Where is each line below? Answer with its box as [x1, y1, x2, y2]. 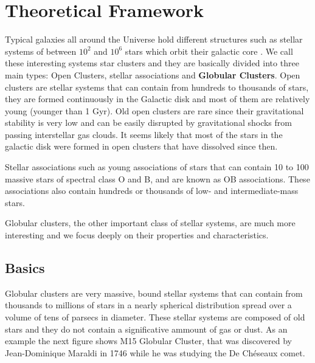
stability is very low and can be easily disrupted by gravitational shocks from [5, 116, 292, 129]
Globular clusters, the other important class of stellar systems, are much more [5, 216, 296, 229]
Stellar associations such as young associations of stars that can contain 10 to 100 [5, 161, 309, 173]
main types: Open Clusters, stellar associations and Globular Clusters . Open [5, 68, 300, 81]
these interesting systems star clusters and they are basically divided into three [5, 57, 299, 69]
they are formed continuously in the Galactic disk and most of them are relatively [5, 92, 310, 105]
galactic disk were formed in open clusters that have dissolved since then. [5, 140, 278, 153]
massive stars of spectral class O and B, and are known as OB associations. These [5, 172, 310, 185]
